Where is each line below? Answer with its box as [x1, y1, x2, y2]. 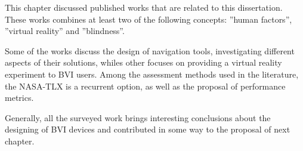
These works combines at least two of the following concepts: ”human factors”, [5, 13, 292, 25]
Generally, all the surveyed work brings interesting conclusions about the [5, 111, 271, 124]
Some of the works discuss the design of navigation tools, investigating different [5, 44, 295, 57]
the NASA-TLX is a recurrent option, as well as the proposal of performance [5, 79, 286, 92]
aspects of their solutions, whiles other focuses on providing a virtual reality [5, 56, 282, 69]
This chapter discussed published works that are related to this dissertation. [5, 1, 283, 13]
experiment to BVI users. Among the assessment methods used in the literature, [5, 67, 299, 80]
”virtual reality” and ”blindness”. [5, 24, 125, 37]
